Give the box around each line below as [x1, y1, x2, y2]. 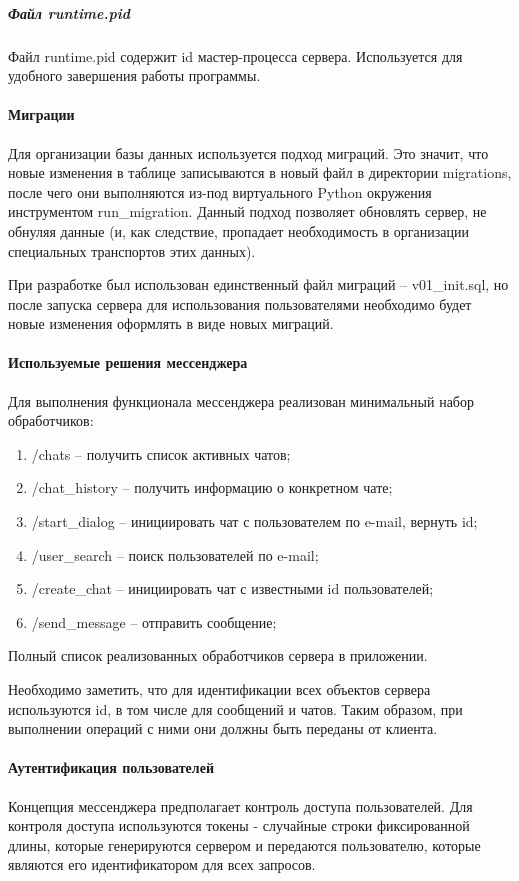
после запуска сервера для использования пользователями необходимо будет [8, 293, 472, 314]
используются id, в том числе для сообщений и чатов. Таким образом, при [8, 698, 463, 719]
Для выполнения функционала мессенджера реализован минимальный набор [8, 390, 474, 411]
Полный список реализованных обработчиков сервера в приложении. [8, 645, 428, 666]
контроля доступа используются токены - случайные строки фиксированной [8, 815, 470, 836]
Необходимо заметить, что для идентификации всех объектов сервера [8, 679, 431, 700]
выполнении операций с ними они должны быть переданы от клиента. [8, 718, 438, 739]
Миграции [8, 104, 75, 125]
